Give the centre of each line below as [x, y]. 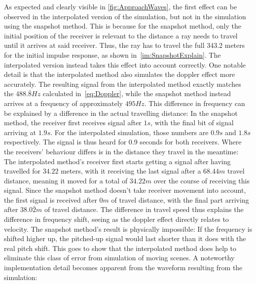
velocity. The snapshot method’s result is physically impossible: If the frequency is [128, 229]
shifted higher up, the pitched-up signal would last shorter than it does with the [125, 238]
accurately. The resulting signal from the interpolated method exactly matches [123, 84]
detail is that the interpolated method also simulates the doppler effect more [120, 74]
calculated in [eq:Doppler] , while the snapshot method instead [137, 93]
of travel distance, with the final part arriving [180, 199]
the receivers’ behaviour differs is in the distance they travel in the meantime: [121, 151]
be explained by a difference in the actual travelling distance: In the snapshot [121, 113]
